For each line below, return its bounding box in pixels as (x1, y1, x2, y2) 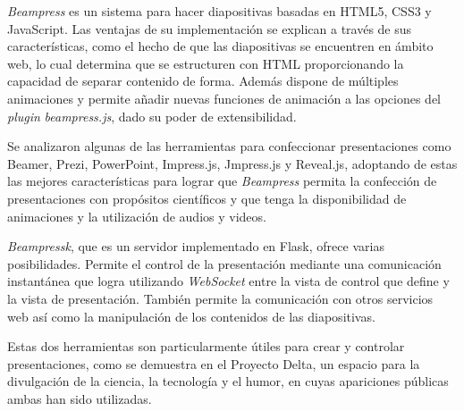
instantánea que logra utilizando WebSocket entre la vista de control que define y (7, 272, 450, 290)
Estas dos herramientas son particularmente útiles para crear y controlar (7, 337, 405, 356)
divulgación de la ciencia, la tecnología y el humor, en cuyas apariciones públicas (7, 372, 449, 390)
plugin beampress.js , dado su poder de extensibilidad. (7, 106, 297, 125)
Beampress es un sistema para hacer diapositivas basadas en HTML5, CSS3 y (7, 2, 432, 20)
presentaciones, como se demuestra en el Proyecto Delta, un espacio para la (7, 354, 420, 373)
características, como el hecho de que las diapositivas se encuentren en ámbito (7, 37, 434, 55)
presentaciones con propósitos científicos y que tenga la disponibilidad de (7, 189, 407, 207)
